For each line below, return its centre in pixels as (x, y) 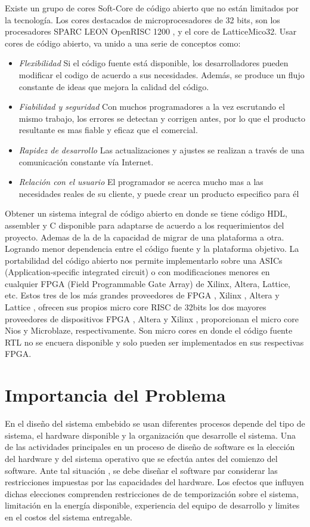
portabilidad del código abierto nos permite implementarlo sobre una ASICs (144, 260)
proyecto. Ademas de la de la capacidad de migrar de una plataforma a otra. (145, 237)
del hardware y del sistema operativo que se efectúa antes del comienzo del (141, 458)
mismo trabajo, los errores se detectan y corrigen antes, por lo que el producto (162, 118)
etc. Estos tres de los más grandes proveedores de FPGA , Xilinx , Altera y (142, 295)
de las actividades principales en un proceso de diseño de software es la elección (150, 447)
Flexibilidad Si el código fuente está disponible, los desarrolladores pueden (154, 63)
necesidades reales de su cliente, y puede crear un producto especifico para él (159, 193)
